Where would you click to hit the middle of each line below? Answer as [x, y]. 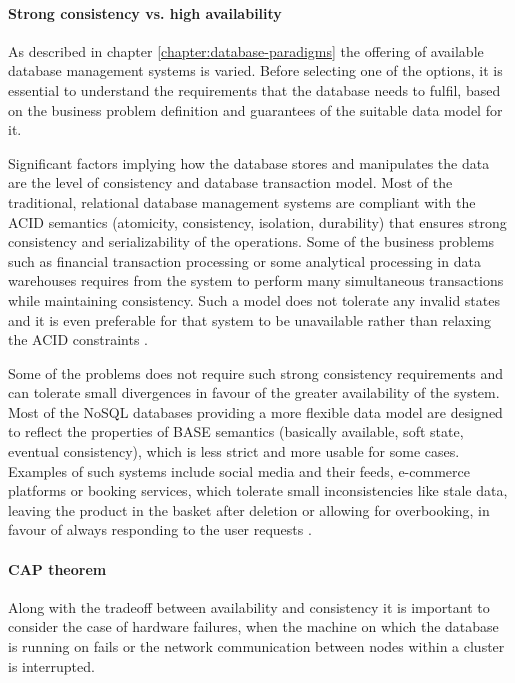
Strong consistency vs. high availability [145, 12]
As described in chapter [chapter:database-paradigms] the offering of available [246, 50]
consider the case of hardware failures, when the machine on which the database [253, 626]
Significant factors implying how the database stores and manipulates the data [249, 162]
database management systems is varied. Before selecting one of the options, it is [255, 70]
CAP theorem [57, 568]
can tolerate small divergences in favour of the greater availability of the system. [254, 392]
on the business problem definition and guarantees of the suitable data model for [255, 109]
